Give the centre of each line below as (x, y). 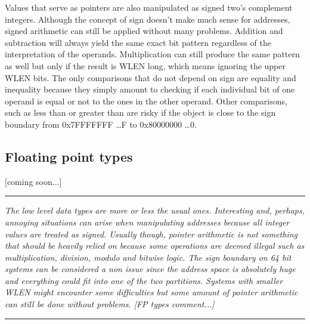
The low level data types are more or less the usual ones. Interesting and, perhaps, (155, 210)
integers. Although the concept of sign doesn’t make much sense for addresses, (148, 19)
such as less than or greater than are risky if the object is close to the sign (140, 112)
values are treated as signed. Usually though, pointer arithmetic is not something (151, 234)
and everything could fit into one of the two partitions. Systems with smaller (144, 280)
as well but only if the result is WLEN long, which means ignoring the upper (145, 65)
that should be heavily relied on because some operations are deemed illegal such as (155, 246)
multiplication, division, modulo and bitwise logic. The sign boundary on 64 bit (148, 257)
